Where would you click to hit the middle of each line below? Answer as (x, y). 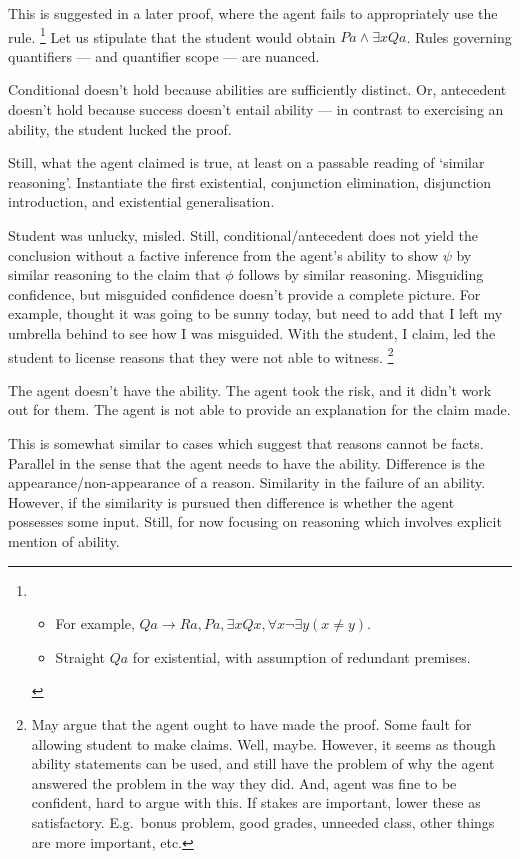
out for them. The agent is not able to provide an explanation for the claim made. (259, 409)
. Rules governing (459, 36)
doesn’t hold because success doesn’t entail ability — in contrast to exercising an (256, 109)
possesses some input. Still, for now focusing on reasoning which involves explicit (255, 521)
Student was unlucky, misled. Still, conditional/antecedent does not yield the (243, 235)
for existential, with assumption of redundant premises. (301, 656)
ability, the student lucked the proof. (120, 128)
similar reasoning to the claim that (114, 274)
